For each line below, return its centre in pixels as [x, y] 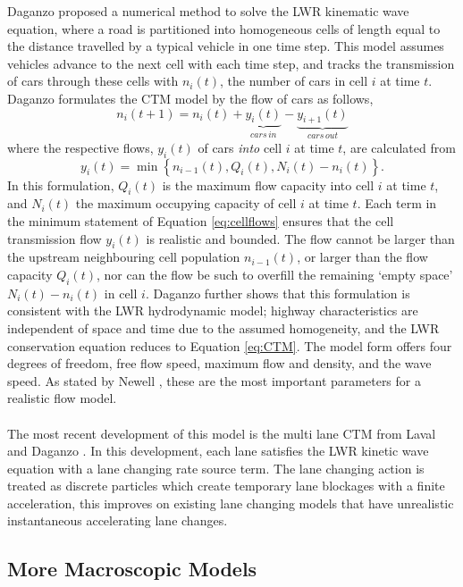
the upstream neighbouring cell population [124, 257]
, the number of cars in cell [294, 81]
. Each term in [397, 203]
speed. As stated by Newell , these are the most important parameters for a [214, 380]
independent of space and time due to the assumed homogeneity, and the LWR [223, 327]
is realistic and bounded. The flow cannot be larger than [300, 238]
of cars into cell [240, 147]
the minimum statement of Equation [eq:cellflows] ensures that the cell [201, 220]
